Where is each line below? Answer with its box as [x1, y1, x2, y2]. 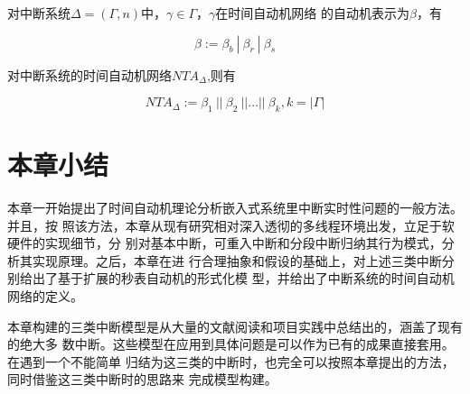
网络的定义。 [7, 287, 83, 306]
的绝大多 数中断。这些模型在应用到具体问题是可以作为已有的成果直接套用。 [7, 334, 455, 353]
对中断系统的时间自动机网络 [7, 65, 172, 84]
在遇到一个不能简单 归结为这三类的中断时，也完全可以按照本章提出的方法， [7, 352, 455, 371]
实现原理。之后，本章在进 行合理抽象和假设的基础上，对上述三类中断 [32, 251, 442, 270]
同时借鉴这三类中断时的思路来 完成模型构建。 [7, 370, 277, 389]
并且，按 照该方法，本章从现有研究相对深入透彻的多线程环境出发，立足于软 [7, 215, 455, 234]
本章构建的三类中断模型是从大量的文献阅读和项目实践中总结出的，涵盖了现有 [7, 316, 463, 335]
